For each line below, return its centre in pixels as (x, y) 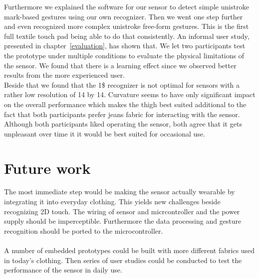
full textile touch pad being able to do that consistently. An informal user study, (127, 36)
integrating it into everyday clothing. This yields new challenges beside (112, 202)
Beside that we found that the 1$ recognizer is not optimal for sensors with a (122, 84)
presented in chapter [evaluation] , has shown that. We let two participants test (125, 46)
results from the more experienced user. (64, 75)
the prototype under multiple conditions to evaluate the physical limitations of (124, 55)
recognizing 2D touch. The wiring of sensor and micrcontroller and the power (122, 211)
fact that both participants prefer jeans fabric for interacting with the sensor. (122, 114)
